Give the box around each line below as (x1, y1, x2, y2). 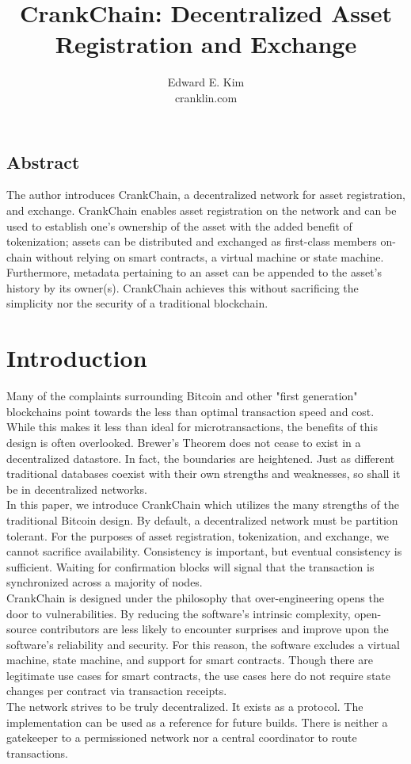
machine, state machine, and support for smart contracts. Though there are (6, 651, 373, 668)
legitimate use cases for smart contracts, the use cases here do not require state (6, 667, 390, 683)
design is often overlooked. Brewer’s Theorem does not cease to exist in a (6, 434, 361, 450)
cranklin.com (174, 89, 238, 105)
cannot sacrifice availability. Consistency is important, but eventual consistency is (6, 543, 402, 560)
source (6, 621, 37, 637)
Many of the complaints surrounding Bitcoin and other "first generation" (6, 388, 358, 404)
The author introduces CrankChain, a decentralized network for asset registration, (6, 186, 405, 203)
